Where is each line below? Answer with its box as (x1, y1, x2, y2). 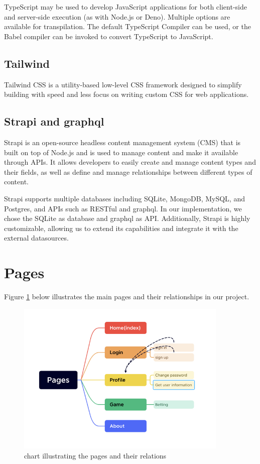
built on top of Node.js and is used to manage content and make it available (4, 147, 238, 157)
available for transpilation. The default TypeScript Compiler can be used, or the (4, 21, 251, 32)
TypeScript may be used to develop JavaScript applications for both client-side (4, 2, 247, 12)
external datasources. (4, 233, 69, 243)
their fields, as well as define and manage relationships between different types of (4, 166, 252, 177)
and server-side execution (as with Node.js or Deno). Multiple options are (4, 11, 230, 22)
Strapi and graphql (4, 113, 104, 129)
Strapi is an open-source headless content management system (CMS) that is (4, 137, 241, 147)
